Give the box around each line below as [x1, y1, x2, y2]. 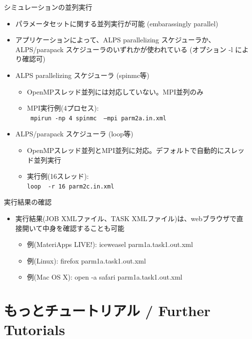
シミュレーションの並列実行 [4, 2, 92, 12]
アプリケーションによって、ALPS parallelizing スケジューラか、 [15, 35, 216, 45]
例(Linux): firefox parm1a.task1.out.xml [27, 255, 146, 265]
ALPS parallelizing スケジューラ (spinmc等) [15, 70, 150, 80]
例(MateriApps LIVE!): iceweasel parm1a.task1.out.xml [27, 239, 193, 249]
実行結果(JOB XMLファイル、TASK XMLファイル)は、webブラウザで [15, 213, 237, 224]
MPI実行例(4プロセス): [27, 103, 99, 113]
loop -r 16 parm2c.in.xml [27, 183, 114, 190]
